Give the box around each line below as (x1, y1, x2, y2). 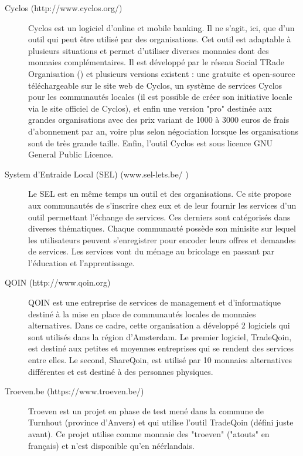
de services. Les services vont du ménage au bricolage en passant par (28, 245, 275, 257)
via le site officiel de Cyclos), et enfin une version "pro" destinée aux (28, 102, 272, 114)
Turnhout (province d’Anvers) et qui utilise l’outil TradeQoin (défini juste (28, 416, 294, 428)
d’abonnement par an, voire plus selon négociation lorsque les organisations (28, 125, 299, 137)
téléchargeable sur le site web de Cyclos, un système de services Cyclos (28, 79, 282, 91)
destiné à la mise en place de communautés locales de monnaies (28, 307, 256, 320)
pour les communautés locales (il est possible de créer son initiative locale (28, 90, 292, 103)
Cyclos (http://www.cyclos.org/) (5, 2, 122, 14)
